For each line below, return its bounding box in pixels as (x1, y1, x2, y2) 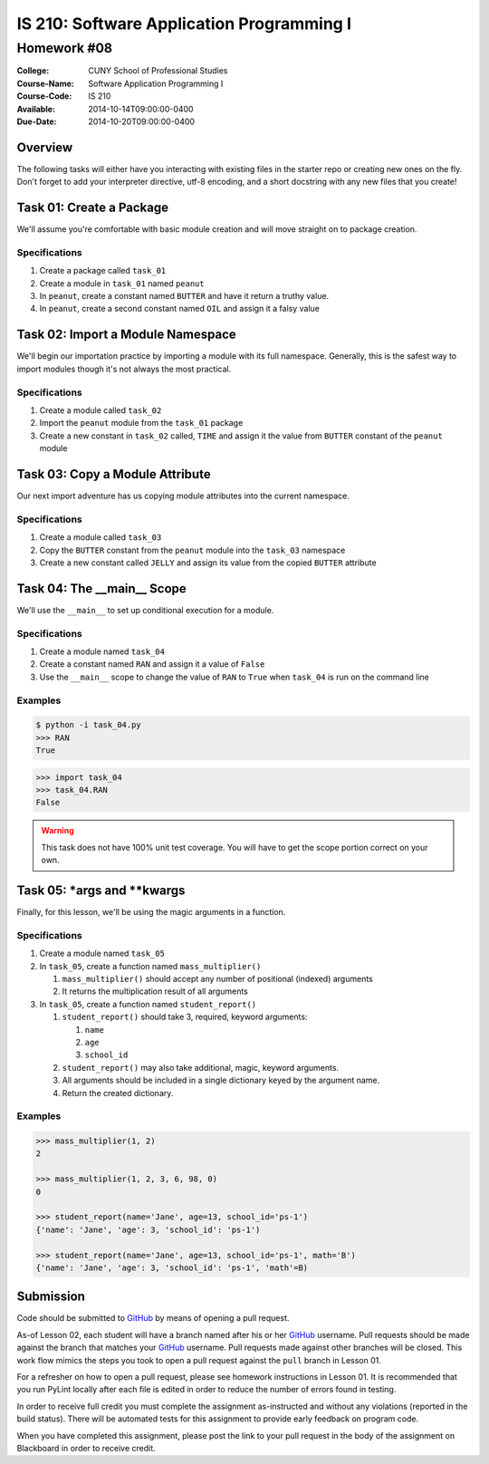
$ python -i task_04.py (35, 720, 142, 730)
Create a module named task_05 (39, 948, 165, 959)
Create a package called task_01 (39, 265, 167, 276)
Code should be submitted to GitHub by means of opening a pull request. (16, 1313, 290, 1324)
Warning (41, 825, 74, 836)
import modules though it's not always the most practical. (16, 363, 232, 374)
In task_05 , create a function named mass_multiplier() (39, 960, 262, 971)
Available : (16, 103, 56, 114)
